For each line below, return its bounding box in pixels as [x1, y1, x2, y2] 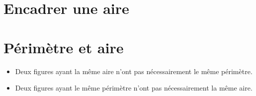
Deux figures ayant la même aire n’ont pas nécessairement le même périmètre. [15, 66, 253, 76]
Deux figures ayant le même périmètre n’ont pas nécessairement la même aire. [15, 83, 253, 93]
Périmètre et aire [3, 37, 124, 57]
